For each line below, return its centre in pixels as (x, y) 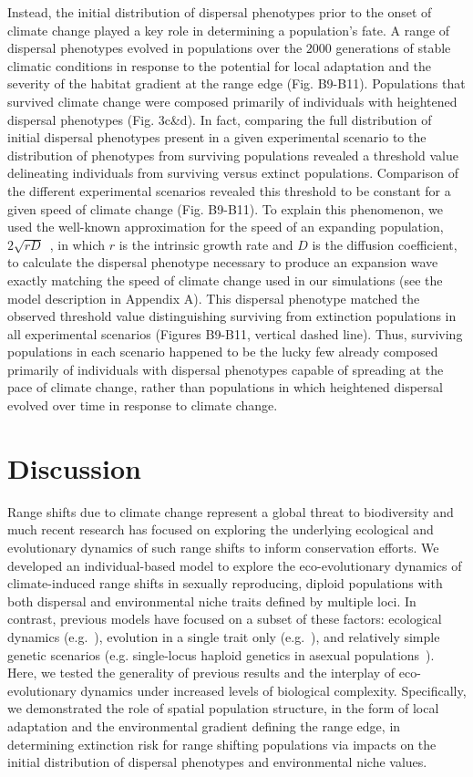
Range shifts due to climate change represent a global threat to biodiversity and (231, 511)
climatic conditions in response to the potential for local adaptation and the (220, 65)
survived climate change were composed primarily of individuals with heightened (232, 101)
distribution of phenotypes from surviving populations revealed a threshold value (233, 155)
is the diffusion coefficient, (385, 244)
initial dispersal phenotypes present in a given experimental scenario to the (217, 137)
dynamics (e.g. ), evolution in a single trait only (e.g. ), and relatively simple (224, 636)
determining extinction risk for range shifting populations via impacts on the (222, 744)
